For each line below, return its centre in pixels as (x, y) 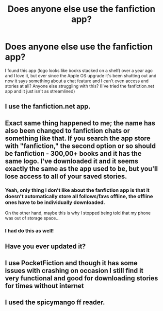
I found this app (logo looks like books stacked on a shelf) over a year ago (79, 70)
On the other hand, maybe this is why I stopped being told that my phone (78, 213)
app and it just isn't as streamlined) (40, 91)
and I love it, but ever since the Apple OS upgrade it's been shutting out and (81, 75)
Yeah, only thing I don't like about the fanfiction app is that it (77, 190)
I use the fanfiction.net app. (48, 106)
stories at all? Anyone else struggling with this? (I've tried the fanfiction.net (80, 86)
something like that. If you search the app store (78, 138)
